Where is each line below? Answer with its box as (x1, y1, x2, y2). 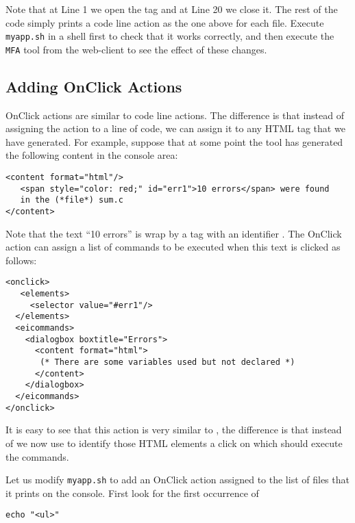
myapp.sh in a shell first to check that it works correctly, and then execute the (5, 29, 334, 43)
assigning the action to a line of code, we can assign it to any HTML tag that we (5, 121, 345, 136)
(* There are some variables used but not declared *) (40, 357, 295, 368)
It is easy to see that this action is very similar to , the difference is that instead (5, 422, 342, 437)
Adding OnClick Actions (5, 75, 182, 97)
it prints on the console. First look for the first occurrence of (5, 485, 259, 500)
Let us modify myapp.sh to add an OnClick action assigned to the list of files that (5, 472, 350, 487)
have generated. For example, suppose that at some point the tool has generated (5, 134, 343, 149)
